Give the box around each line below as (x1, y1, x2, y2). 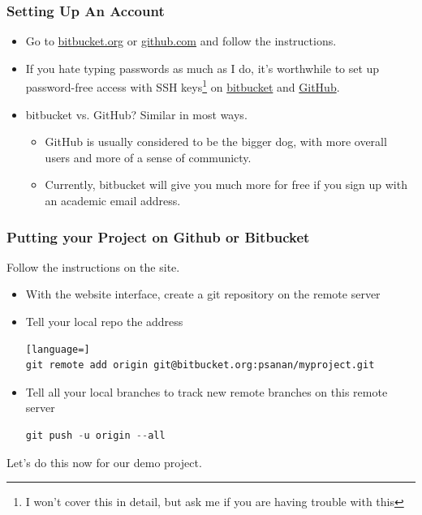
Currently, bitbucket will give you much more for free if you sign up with (45, 176, 407, 193)
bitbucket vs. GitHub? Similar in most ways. (25, 105, 248, 122)
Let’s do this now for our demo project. (6, 453, 202, 470)
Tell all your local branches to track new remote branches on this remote (25, 383, 388, 400)
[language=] (25, 343, 90, 355)
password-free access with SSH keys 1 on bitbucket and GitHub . (25, 76, 340, 96)
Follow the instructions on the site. (6, 258, 180, 275)
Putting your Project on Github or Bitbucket (6, 226, 310, 247)
